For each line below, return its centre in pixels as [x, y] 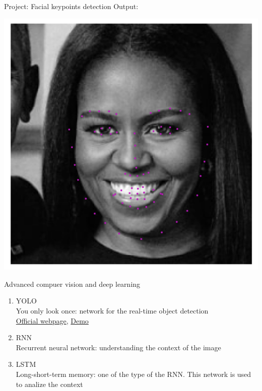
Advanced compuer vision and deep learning [72, 284]
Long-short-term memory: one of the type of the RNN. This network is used [134, 374]
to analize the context [49, 384]
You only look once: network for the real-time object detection [112, 310]
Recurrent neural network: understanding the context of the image [118, 347]
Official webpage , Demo [52, 320]
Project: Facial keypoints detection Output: [71, 6]
